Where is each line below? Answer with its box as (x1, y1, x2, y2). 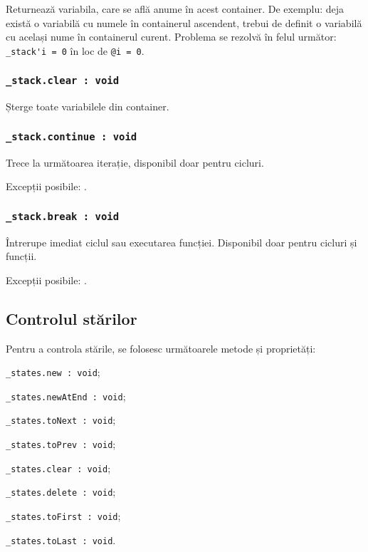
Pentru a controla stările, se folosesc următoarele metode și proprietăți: (6, 340, 316, 355)
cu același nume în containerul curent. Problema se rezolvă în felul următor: (6, 29, 337, 44)
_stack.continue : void (6, 130, 137, 142)
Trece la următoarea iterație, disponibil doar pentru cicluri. (6, 155, 264, 170)
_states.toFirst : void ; (6, 509, 121, 524)
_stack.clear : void (6, 75, 120, 87)
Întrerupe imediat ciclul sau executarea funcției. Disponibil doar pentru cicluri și (6, 234, 357, 249)
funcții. (6, 249, 37, 264)
